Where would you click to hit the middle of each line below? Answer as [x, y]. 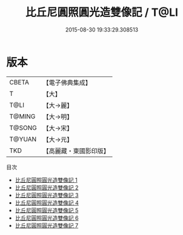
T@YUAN [23, 139]
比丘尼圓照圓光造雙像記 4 [47, 203]
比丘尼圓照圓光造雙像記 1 [46, 180]
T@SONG [23, 128]
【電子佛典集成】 [67, 83]
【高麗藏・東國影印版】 [76, 151]
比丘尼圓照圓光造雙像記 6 [47, 218]
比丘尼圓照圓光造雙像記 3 [47, 195]
